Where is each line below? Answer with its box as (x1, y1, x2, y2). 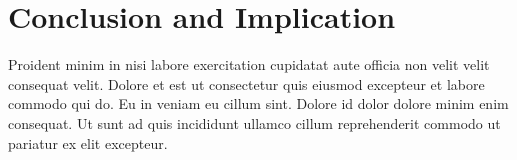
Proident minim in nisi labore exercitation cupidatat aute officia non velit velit (8, 54, 490, 75)
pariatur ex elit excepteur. (8, 132, 168, 153)
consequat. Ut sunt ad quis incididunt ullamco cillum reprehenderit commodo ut (8, 112, 501, 133)
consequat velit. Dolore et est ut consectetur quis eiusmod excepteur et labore (8, 73, 485, 94)
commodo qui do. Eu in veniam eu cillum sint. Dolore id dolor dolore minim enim (8, 93, 509, 114)
